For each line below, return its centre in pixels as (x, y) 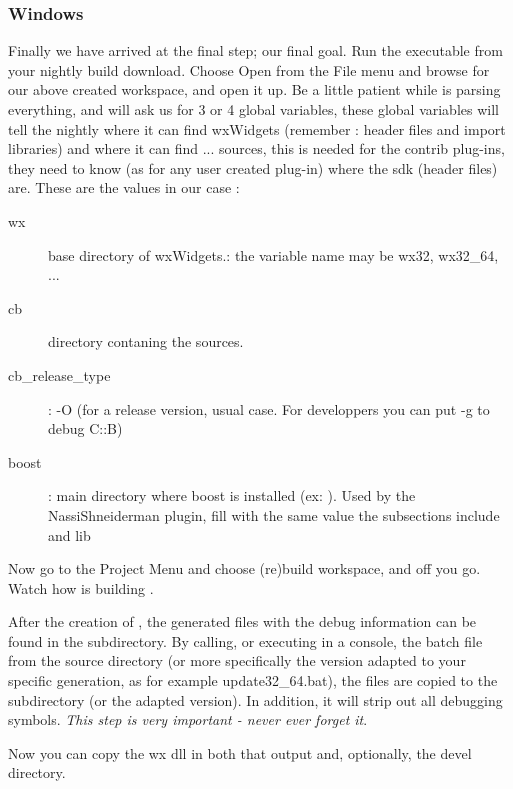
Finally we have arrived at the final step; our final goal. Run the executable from (255, 50)
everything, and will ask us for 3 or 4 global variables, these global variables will (253, 109)
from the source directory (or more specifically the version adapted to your (237, 660)
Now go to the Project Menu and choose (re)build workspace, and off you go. (244, 568)
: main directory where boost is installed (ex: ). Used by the (232, 495)
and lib (69, 534)
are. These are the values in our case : (124, 187)
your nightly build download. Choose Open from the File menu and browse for (249, 69)
